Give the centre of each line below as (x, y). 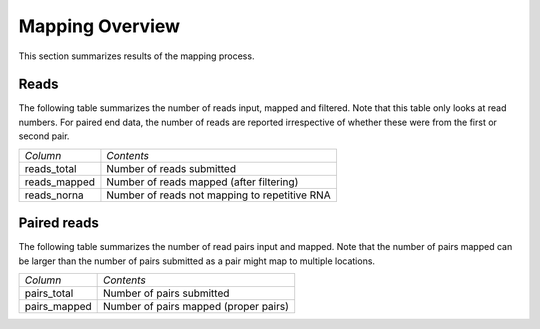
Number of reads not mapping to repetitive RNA (218, 195)
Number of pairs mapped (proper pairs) (196, 306)
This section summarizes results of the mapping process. (136, 56)
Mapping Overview (99, 26)
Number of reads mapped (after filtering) (202, 182)
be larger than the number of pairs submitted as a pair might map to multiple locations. (196, 261)
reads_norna (54, 195)
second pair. (44, 136)
